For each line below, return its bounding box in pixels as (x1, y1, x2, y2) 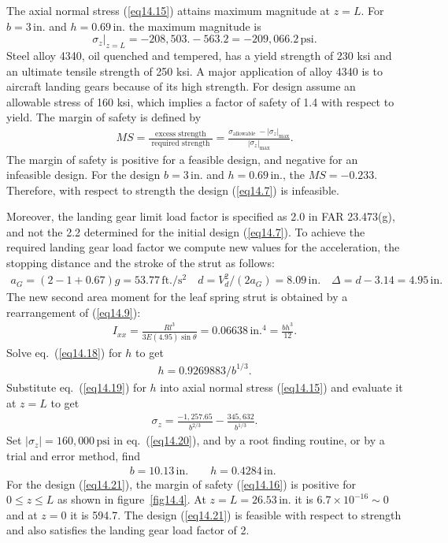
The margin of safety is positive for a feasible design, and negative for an (6, 151, 358, 167)
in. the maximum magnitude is (113, 17, 261, 34)
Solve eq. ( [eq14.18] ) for (6, 344, 122, 360)
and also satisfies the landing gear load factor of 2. (6, 522, 250, 538)
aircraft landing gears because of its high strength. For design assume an (6, 78, 356, 95)
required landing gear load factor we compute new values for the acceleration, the (6, 239, 400, 255)
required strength (151, 139, 210, 147)
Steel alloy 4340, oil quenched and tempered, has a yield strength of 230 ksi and (6, 46, 392, 63)
